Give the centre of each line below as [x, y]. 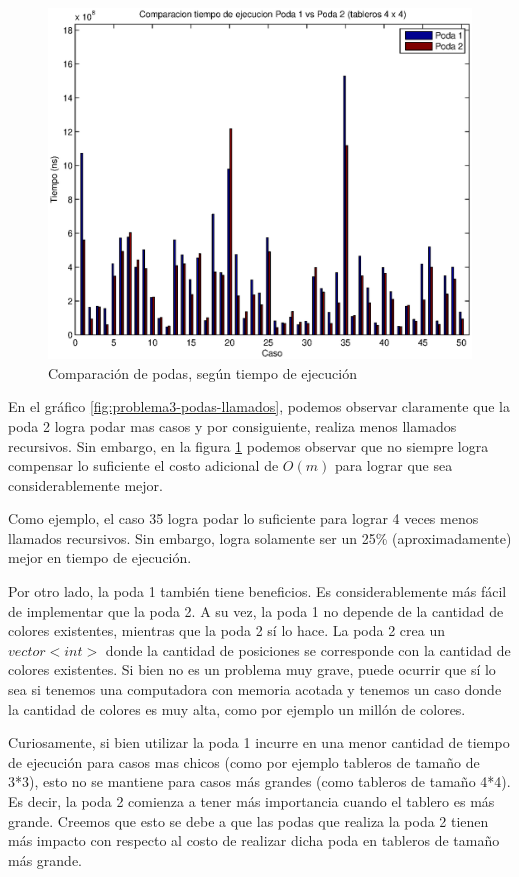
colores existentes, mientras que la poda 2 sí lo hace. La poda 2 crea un [226, 630]
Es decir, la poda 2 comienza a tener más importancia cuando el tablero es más [251, 801]
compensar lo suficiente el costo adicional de [143, 465]
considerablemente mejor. [85, 484]
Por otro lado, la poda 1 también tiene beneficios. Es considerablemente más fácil [257, 591]
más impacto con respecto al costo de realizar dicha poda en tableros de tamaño [254, 840]
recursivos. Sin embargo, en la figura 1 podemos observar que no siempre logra [248, 445]
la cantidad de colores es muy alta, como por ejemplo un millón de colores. [237, 708]
